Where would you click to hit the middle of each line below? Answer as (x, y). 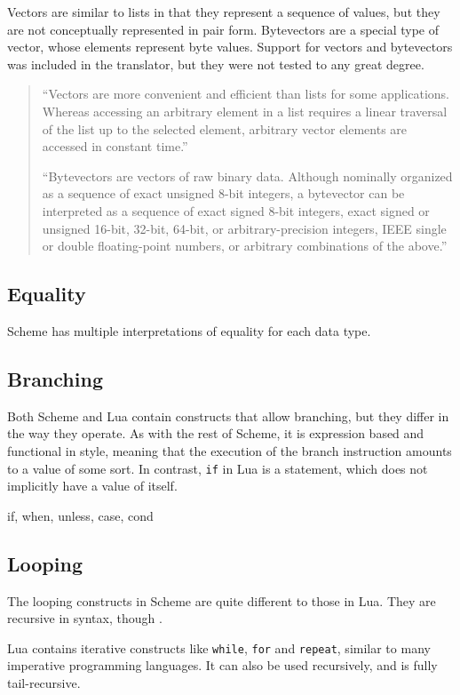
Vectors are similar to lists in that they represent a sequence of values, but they (224, 12)
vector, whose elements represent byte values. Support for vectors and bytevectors (230, 47)
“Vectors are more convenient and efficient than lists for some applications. (246, 94)
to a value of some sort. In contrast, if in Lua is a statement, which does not (218, 468)
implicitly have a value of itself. (92, 486)
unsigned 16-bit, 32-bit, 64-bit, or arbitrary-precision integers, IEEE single (244, 228)
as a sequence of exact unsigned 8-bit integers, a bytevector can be (223, 193)
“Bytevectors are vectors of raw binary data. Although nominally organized (247, 176)
